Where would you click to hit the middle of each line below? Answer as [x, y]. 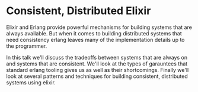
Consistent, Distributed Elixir [79, 11]
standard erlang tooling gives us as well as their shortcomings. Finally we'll [98, 70]
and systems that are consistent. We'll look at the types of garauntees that [97, 64]
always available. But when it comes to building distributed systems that [94, 33]
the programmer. [27, 46]
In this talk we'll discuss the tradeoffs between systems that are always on [97, 57]
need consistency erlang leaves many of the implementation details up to [95, 40]
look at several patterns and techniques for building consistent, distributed [97, 76]
